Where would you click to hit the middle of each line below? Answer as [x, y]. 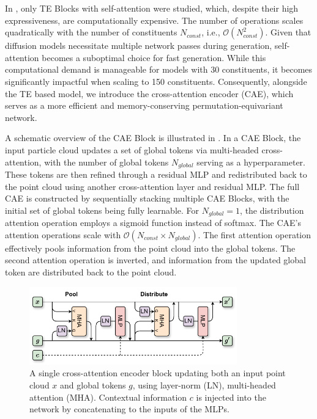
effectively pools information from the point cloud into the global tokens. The [150, 248]
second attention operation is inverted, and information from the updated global [155, 260]
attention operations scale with [63, 234]
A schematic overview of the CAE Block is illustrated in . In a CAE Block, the [153, 138]
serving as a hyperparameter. [251, 162]
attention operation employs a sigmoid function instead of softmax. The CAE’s [153, 223]
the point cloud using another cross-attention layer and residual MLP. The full [152, 186]
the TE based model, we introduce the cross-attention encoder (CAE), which [149, 93]
